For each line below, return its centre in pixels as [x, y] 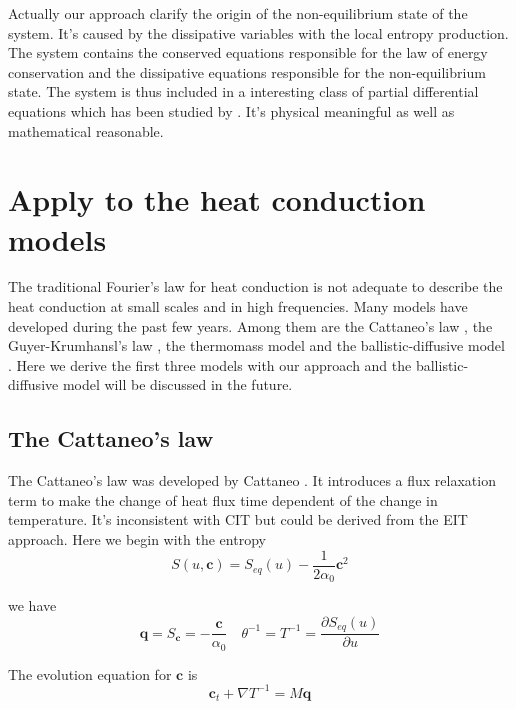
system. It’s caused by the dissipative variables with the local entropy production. [258, 32]
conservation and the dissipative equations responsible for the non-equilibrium [247, 71]
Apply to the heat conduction [217, 199]
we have [32, 605]
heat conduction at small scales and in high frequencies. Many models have [238, 306]
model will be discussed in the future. [177, 384]
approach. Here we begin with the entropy [137, 539]
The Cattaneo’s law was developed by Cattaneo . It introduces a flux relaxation [252, 480]
